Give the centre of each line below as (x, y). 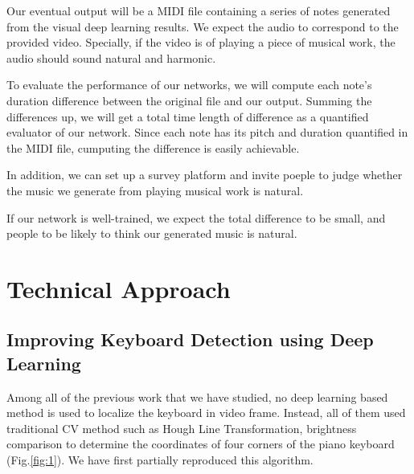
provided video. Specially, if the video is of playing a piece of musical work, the (201, 42)
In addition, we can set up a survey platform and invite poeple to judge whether (205, 175)
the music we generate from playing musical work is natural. (155, 190)
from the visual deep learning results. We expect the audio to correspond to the (203, 26)
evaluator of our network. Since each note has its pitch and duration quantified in (207, 132)
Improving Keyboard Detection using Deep (190, 339)
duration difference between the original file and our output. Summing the (189, 100)
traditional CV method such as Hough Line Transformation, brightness (182, 428)
